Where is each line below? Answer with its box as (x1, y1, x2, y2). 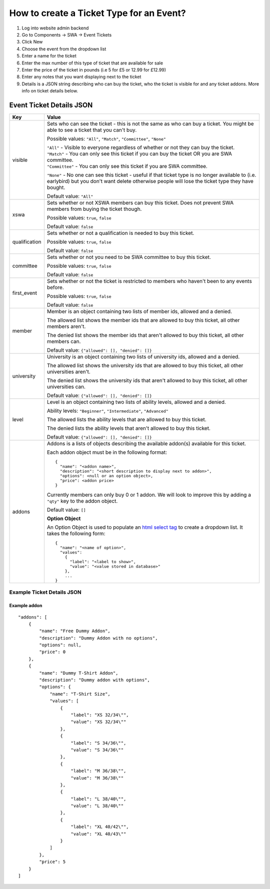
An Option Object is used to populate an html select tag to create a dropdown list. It (46, 524, 243, 531)
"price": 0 (39, 649, 66, 655)
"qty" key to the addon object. (46, 497, 118, 504)
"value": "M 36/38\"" (70, 775, 124, 781)
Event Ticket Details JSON (9, 100, 93, 109)
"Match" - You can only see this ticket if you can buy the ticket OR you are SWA (46, 150, 232, 157)
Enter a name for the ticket (21, 53, 77, 59)
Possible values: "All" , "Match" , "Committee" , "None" (46, 135, 166, 142)
